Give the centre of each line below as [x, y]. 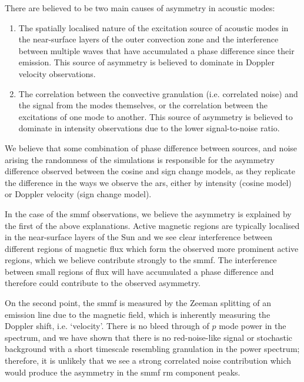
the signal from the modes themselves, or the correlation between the [143, 105]
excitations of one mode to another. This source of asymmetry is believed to [156, 116]
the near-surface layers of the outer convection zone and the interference [148, 39]
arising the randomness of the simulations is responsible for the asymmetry [140, 159]
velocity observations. [57, 73]
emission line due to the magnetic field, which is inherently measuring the [138, 314]
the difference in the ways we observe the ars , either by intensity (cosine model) [148, 182]
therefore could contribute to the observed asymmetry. [103, 283]
